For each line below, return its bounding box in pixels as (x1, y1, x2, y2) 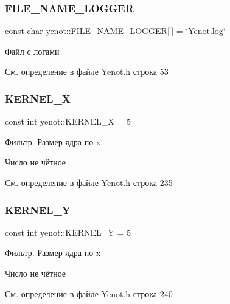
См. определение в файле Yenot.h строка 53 (5, 65, 169, 78)
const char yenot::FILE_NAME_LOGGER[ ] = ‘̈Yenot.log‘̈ (5, 24, 226, 37)
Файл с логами (5, 44, 60, 57)
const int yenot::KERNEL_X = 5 (5, 115, 131, 128)
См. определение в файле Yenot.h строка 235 (5, 176, 173, 188)
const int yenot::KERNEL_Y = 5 (5, 226, 131, 238)
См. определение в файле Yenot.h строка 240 (5, 287, 173, 300)
